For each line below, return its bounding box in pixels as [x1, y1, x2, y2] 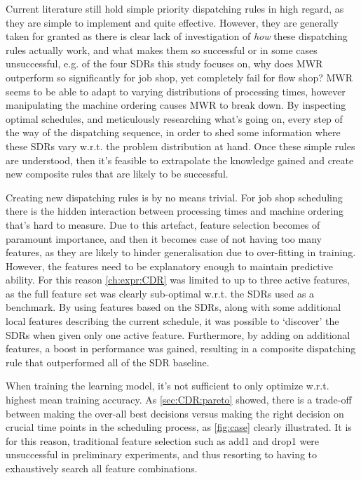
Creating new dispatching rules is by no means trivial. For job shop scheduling [6, 189, 343, 204]
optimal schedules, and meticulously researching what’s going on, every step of [6, 111, 343, 126]
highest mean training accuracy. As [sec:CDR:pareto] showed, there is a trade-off [6, 392, 352, 407]
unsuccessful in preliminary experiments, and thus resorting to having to [6, 447, 318, 462]
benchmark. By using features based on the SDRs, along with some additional [6, 300, 341, 314]
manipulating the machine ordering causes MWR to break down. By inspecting [6, 98, 346, 112]
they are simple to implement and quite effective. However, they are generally [6, 15, 339, 29]
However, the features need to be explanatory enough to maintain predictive [6, 258, 333, 273]
